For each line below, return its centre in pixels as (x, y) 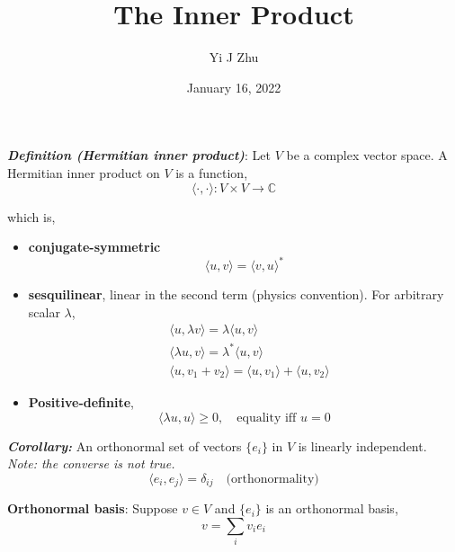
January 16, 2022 (234, 87)
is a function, (212, 172)
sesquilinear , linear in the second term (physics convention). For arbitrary (236, 294)
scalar (44, 312)
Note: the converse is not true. (91, 463)
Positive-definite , (81, 401)
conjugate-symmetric (94, 247)
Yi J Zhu (234, 57)
